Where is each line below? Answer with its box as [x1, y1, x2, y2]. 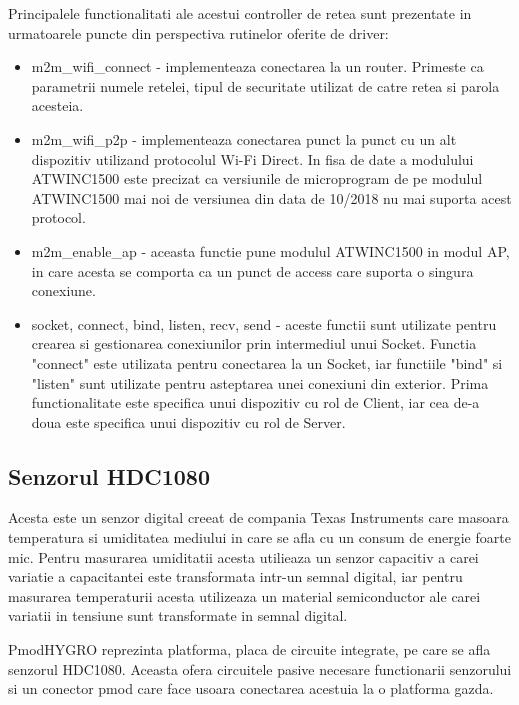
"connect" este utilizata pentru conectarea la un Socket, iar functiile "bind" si [31, 352, 503, 373]
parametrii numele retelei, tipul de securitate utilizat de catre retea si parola [31, 75, 500, 96]
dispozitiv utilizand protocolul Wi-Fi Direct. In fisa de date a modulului [31, 148, 474, 169]
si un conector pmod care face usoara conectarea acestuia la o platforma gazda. [8, 678, 494, 699]
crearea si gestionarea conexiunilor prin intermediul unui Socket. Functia [31, 333, 477, 354]
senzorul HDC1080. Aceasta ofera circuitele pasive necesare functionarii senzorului [8, 658, 512, 679]
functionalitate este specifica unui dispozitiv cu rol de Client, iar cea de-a [31, 392, 480, 413]
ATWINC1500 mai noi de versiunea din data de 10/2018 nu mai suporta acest [31, 187, 512, 208]
